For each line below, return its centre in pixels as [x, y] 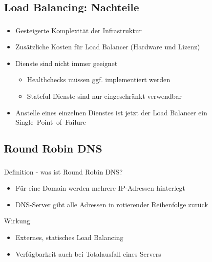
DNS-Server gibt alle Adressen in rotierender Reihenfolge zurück [112, 204]
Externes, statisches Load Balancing [69, 237]
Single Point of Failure [51, 122]
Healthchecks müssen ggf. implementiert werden [99, 79]
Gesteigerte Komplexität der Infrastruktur [79, 30]
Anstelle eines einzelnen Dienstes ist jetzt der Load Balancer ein [111, 112]
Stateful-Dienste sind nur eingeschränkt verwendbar [104, 96]
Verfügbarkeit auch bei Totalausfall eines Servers [88, 253]
